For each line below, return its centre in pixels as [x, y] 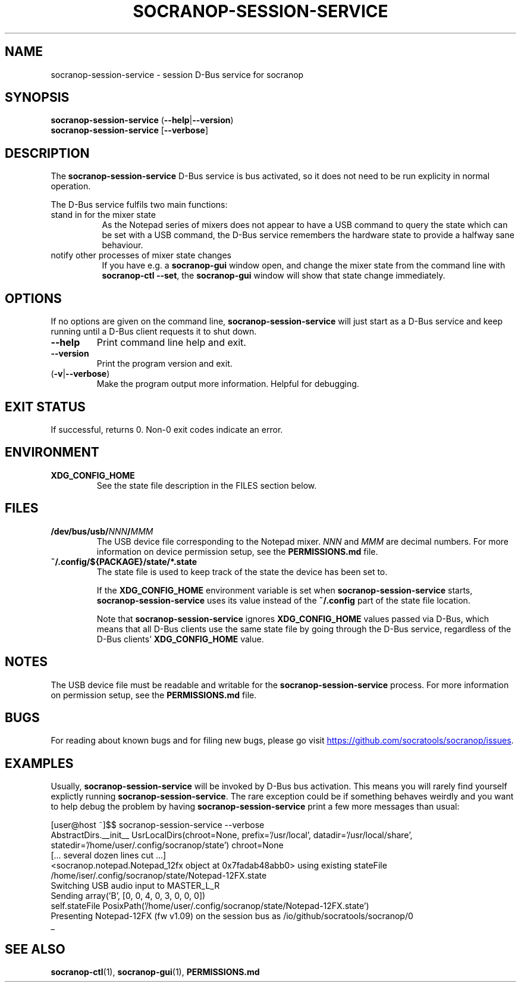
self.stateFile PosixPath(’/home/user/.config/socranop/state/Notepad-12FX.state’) [210, 906]
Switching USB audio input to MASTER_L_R [135, 886]
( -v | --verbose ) [80, 374]
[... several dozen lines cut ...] [109, 855]
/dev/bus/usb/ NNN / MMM [102, 531]
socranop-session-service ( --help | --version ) [142, 120]
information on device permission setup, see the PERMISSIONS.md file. [237, 551]
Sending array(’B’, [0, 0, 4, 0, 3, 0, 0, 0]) [128, 896]
